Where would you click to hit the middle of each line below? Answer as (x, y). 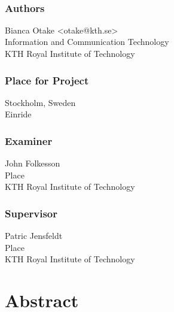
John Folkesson (33, 163)
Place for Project (47, 80)
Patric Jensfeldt (34, 236)
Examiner (29, 140)
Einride (18, 114)
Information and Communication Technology (87, 42)
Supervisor (31, 213)
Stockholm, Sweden (40, 102)
